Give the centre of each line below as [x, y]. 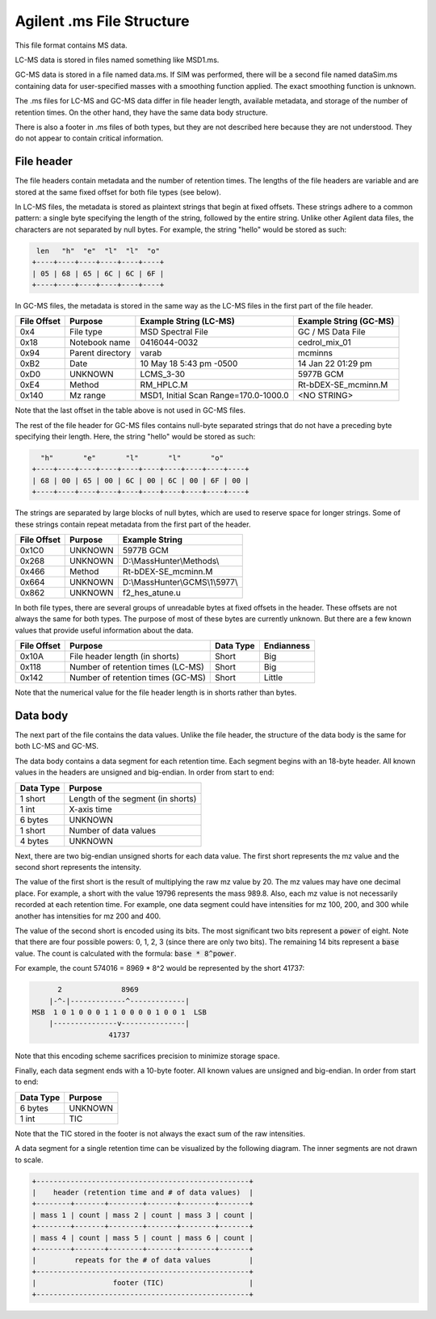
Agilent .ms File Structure [102, 21]
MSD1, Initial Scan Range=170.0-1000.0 [215, 396]
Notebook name [100, 342]
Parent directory [101, 353]
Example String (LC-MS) [187, 321]
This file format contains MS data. [71, 45]
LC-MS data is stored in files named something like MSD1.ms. [117, 60]
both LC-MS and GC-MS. [57, 746]
